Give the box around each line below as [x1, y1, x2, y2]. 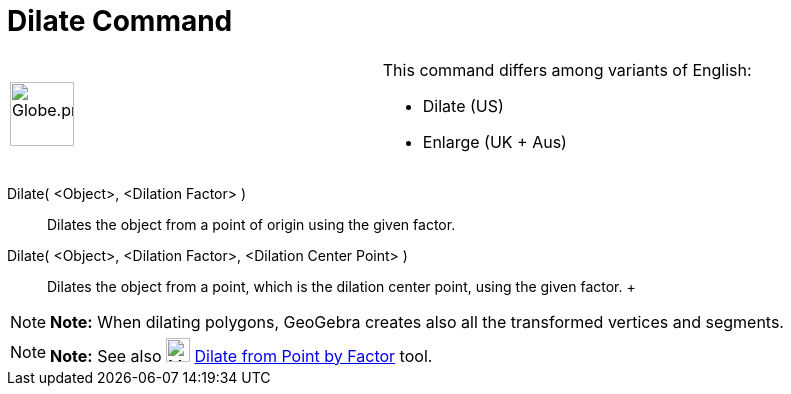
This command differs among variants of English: [382, 59, 752, 80]
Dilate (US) [422, 95, 504, 116]
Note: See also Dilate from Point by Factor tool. [50, 345, 433, 366]
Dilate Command [7, 4, 233, 38]
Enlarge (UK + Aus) [422, 131, 567, 152]
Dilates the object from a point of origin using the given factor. [47, 215, 456, 233]
